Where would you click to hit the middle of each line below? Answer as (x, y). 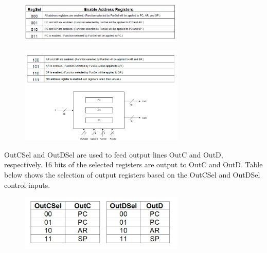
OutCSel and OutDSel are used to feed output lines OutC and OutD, (114, 154)
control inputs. (27, 184)
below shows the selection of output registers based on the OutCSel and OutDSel (132, 175)
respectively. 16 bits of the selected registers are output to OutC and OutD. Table (133, 164)
